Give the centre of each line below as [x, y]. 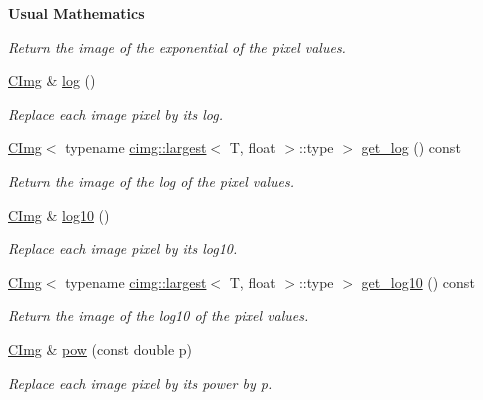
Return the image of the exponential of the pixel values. [177, 46]
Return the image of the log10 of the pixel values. [158, 315]
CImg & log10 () [59, 214]
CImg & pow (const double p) [100, 348]
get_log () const [411, 147]
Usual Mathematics [76, 13]
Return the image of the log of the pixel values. [151, 180]
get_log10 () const [418, 281]
